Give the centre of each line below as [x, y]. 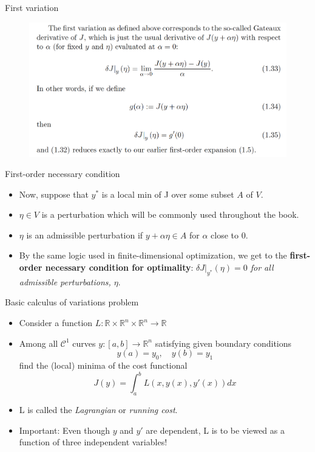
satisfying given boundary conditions [223, 343]
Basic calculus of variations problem [72, 302]
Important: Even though [65, 430]
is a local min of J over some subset [168, 194]
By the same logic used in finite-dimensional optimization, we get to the [153, 255]
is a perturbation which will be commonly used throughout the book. [170, 214]
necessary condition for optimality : [119, 267]
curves [84, 343]
